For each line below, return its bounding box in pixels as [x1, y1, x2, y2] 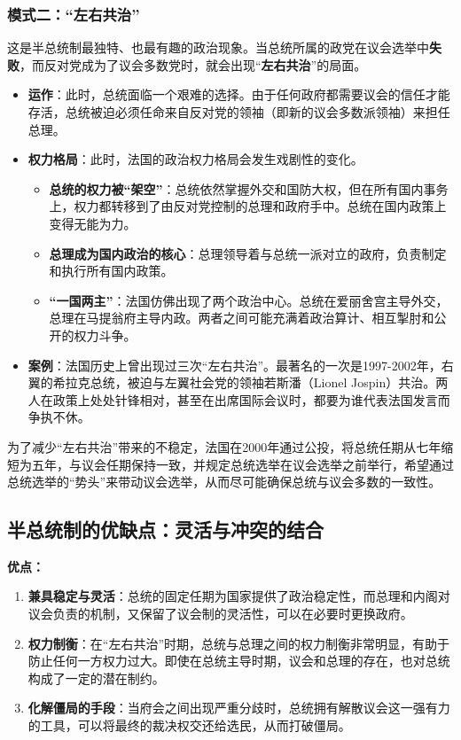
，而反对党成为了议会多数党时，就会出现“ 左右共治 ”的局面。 [20, 55, 367, 74]
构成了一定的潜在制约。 [27, 668, 165, 687]
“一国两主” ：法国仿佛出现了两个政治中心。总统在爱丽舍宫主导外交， [49, 291, 449, 309]
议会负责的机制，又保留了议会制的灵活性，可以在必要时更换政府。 [27, 604, 413, 623]
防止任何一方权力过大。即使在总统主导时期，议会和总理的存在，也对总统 [27, 651, 450, 670]
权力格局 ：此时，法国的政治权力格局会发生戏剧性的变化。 [27, 150, 363, 168]
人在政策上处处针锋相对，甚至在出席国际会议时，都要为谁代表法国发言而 [27, 390, 450, 409]
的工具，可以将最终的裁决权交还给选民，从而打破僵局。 [27, 716, 351, 735]
